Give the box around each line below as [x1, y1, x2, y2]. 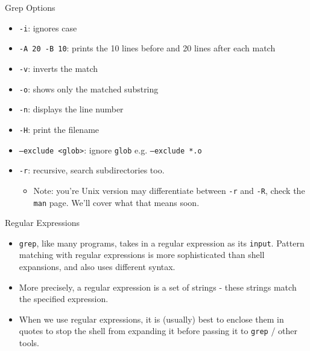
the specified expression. [19, 292, 109, 305]
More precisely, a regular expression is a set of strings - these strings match [19, 280, 297, 293]
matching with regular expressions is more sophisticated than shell [19, 248, 265, 261]
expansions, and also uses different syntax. [19, 260, 176, 272]
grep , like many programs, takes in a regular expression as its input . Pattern [19, 236, 305, 249]
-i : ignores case [19, 21, 77, 34]
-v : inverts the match [19, 62, 98, 74]
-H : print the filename [19, 123, 100, 135]
